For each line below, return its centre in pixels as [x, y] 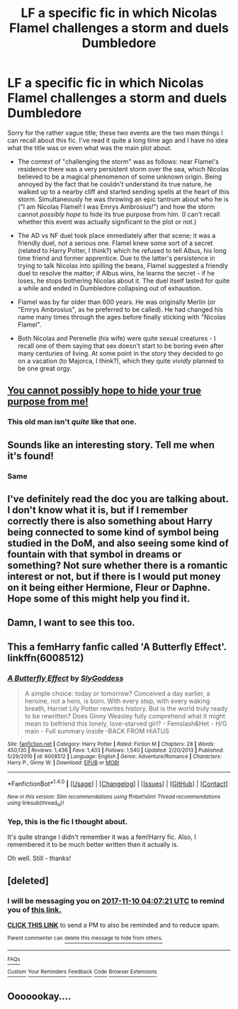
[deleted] [28, 880]
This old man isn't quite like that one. [72, 422]
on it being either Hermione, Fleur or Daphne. [109, 587]
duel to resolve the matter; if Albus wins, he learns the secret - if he [116, 273]
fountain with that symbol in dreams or [95, 554]
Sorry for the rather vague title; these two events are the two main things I [115, 133]
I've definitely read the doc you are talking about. [118, 498]
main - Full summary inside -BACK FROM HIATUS [97, 731]
